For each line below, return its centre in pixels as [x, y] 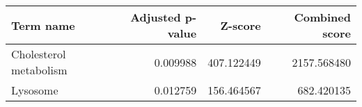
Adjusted [156, 17]
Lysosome [35, 90]
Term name [43, 25]
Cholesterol [39, 54]
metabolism [39, 70]
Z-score [241, 25]
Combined [322, 17]
